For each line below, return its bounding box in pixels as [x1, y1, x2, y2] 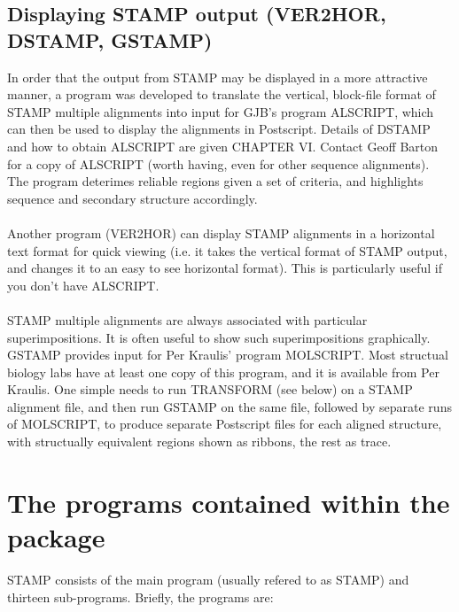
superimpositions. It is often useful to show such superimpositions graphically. [7, 328, 431, 346]
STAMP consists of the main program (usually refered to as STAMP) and [7, 569, 409, 588]
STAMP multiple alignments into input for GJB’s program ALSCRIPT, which [7, 102, 434, 120]
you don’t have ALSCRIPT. [7, 275, 159, 294]
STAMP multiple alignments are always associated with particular [7, 310, 368, 329]
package [7, 519, 105, 555]
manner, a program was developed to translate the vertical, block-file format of [7, 85, 436, 104]
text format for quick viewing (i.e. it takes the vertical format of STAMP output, [7, 241, 447, 260]
